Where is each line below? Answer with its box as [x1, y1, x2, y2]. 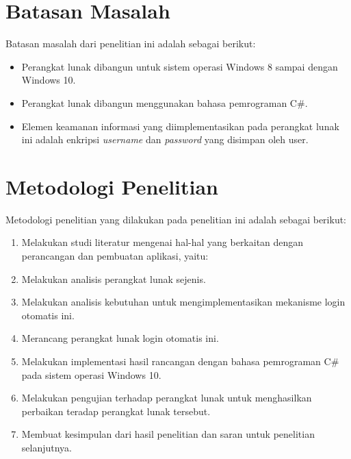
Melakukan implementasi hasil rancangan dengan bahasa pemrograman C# [21, 353, 339, 368]
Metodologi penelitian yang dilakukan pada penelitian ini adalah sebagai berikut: [5, 212, 347, 226]
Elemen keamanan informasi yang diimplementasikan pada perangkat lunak [21, 119, 339, 133]
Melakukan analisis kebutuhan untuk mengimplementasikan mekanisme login [21, 295, 346, 309]
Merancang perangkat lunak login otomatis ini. [21, 331, 219, 345]
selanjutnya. [21, 440, 73, 454]
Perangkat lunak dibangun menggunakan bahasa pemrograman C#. [21, 95, 308, 110]
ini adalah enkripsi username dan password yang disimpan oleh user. [21, 132, 309, 147]
